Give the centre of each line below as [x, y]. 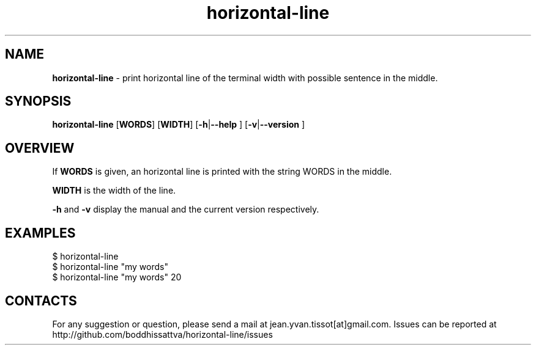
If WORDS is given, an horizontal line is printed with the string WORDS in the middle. [222, 172]
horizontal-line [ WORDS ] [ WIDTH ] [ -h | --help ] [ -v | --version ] [179, 125]
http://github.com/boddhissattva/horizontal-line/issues [162, 334]
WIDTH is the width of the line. [114, 191]
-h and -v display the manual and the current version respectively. [186, 210]
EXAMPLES [40, 233]
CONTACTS [41, 301]
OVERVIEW [40, 148]
